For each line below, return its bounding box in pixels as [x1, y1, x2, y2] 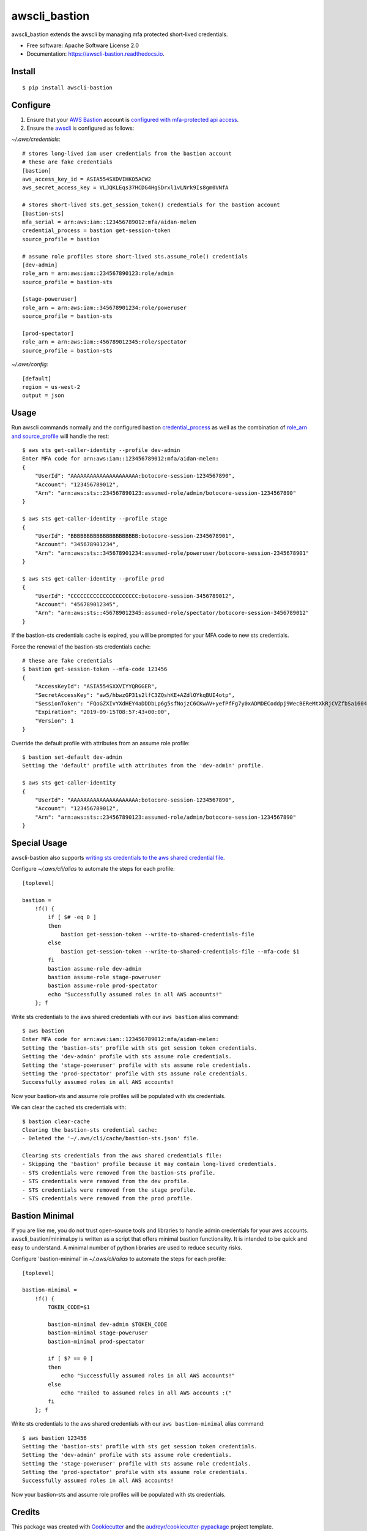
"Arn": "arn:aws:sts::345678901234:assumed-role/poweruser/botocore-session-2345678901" [34, 549, 310, 557]
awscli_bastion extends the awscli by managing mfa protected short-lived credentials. [11, 31, 228, 38]
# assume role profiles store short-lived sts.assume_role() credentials [22, 253, 248, 260]
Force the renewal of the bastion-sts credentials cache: [11, 643, 151, 650]
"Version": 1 [34, 717, 74, 724]
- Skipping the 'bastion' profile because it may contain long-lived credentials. [22, 1160, 277, 1168]
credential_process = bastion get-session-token [22, 227, 171, 234]
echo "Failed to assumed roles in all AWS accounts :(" [61, 1389, 232, 1396]
